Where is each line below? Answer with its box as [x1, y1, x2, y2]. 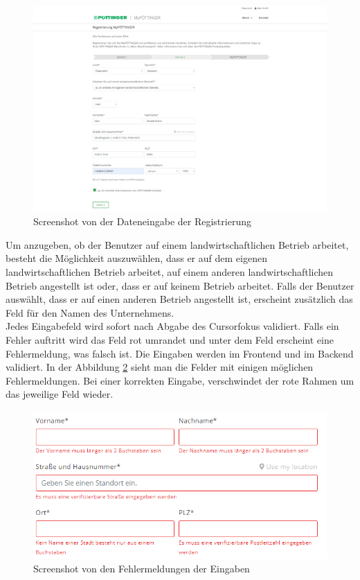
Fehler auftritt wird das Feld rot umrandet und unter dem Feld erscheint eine [6, 333, 334, 347]
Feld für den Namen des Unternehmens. [6, 305, 174, 319]
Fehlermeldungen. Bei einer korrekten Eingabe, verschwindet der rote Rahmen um [6, 373, 354, 387]
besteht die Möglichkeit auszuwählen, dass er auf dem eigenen [6, 251, 267, 265]
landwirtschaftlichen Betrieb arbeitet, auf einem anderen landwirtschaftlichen [6, 265, 334, 279]
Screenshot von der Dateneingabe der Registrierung [33, 214, 251, 229]
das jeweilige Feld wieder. [6, 387, 114, 401]
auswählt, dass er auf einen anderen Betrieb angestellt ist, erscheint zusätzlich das [6, 292, 353, 306]
